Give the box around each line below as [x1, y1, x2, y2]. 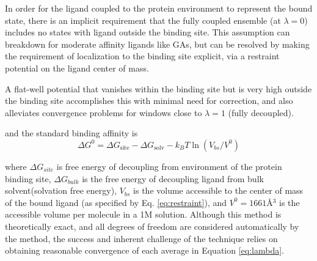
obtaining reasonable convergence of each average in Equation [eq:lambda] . [5, 244, 284, 257]
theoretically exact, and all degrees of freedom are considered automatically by [5, 219, 299, 232]
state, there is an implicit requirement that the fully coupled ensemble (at [5, 13, 281, 26]
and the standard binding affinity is [5, 127, 138, 139]
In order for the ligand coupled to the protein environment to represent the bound [5, 2, 313, 14]
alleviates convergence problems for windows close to [5, 106, 202, 119]
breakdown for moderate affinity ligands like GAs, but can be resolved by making [5, 37, 310, 50]
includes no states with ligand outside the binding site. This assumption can [5, 26, 290, 39]
